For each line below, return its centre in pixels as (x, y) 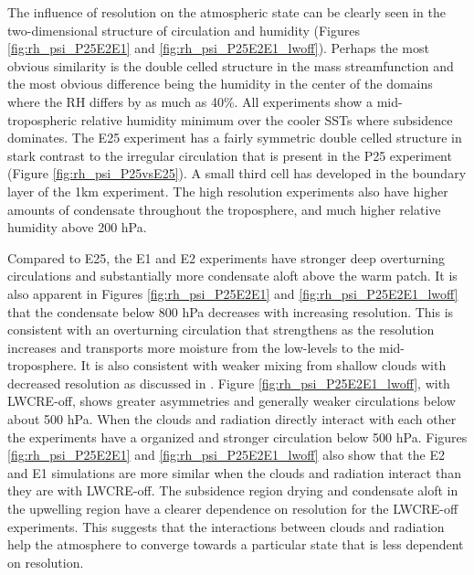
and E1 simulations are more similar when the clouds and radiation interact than (234, 472)
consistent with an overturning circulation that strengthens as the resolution (221, 330)
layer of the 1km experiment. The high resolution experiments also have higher (228, 191)
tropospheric (42, 119)
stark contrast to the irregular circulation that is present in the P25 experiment (230, 155)
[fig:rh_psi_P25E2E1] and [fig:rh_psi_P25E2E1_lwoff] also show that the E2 (226, 455)
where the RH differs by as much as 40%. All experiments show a (190, 101)
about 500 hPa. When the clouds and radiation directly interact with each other (232, 419)
